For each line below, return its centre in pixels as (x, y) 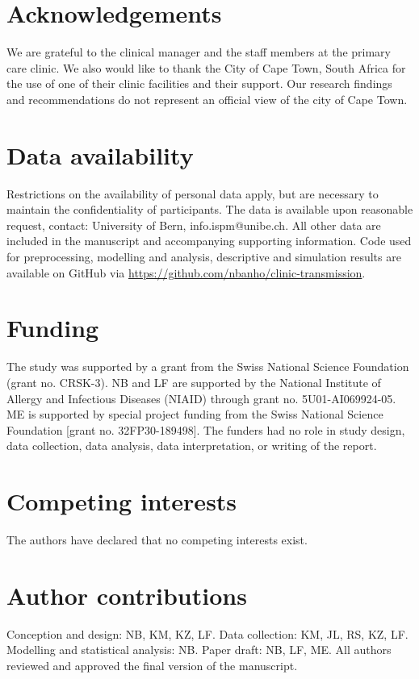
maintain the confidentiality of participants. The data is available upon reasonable (210, 209)
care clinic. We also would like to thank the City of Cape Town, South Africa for (206, 67)
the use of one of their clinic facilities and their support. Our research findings (199, 83)
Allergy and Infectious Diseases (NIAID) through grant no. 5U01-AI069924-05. (201, 398)
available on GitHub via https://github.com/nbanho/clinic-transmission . (186, 272)
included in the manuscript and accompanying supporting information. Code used (209, 241)
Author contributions (127, 595)
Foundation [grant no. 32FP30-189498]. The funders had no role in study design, (206, 429)
